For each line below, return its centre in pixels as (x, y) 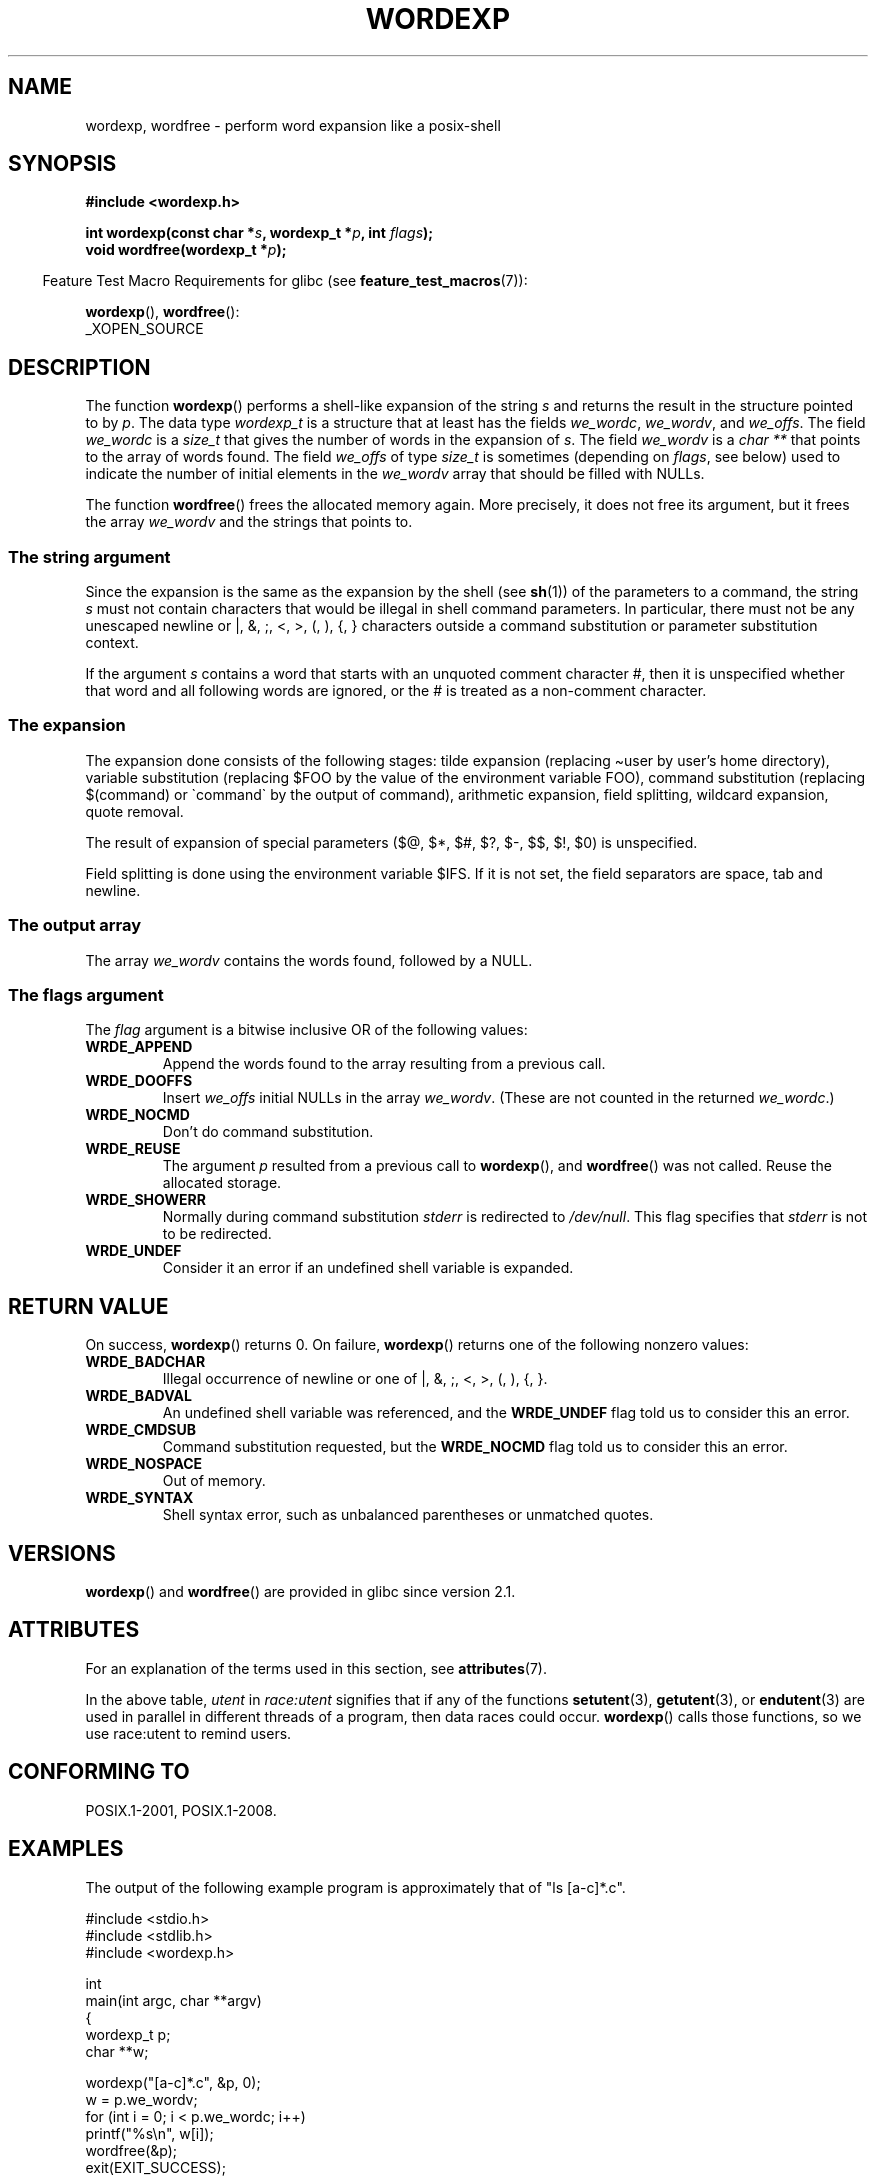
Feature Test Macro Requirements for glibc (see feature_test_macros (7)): (285, 281)
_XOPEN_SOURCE (144, 329)
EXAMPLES (66, 1849)
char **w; (117, 2051)
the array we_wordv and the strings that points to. (249, 522)
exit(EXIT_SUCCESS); (155, 2167)
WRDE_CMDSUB (141, 1430)
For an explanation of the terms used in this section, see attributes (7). (316, 1668)
